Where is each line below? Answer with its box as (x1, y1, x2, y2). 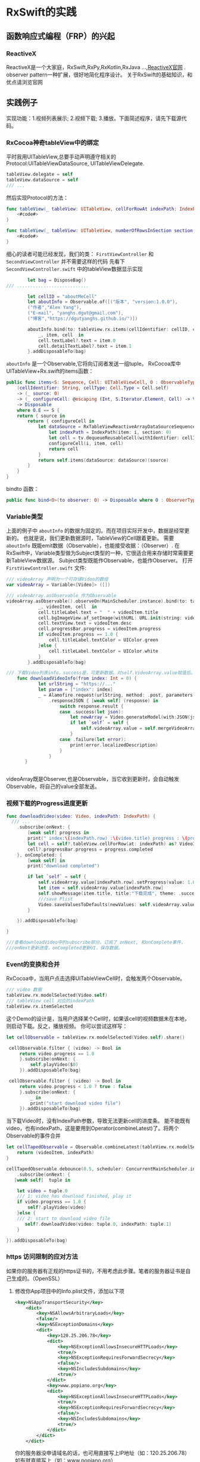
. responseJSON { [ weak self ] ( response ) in (48, 697, 159, 704)
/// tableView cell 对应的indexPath (6, 998, 95, 1004)
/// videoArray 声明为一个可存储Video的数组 (6, 576, 108, 582)
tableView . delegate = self (6, 171, 73, 177)
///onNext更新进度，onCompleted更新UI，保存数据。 (6, 945, 123, 951)
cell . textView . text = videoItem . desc (37, 620, 132, 626)
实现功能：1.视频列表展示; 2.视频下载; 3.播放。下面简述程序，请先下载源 (6, 115, 182, 122)
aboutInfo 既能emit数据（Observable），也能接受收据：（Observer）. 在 (6, 542, 180, 549)
